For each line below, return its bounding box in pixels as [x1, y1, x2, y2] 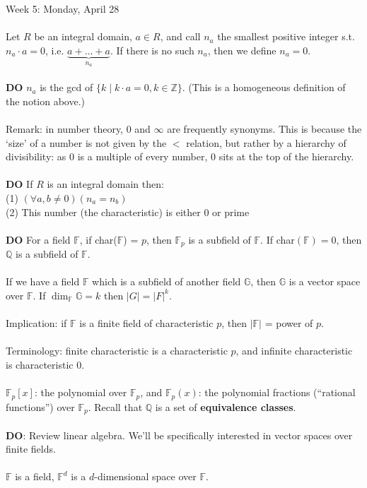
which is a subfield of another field [92, 274, 241, 289]
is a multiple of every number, [77, 149, 208, 164]
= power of [264, 316, 313, 331]
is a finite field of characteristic [79, 316, 214, 331]
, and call [160, 29, 201, 44]
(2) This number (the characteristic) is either [6, 204, 201, 219]
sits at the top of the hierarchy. [219, 149, 354, 164]
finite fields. [6, 441, 56, 456]
